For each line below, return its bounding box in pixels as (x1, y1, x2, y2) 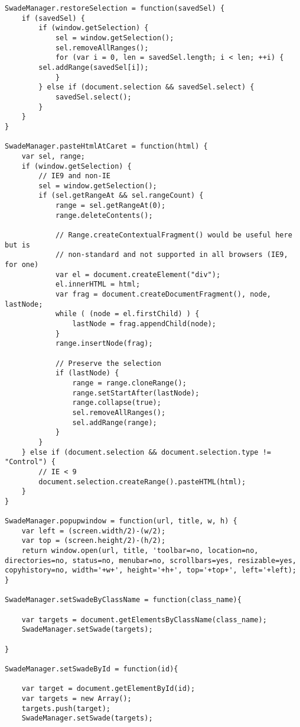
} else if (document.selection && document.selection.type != (21, 448, 272, 456)
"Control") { (5, 458, 56, 467)
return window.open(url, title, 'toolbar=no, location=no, (21, 546, 259, 555)
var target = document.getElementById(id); (21, 684, 195, 693)
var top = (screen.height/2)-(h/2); (21, 536, 166, 545)
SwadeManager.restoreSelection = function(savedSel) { (5, 4, 225, 12)
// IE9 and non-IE (38, 172, 110, 181)
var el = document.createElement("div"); (55, 270, 221, 279)
